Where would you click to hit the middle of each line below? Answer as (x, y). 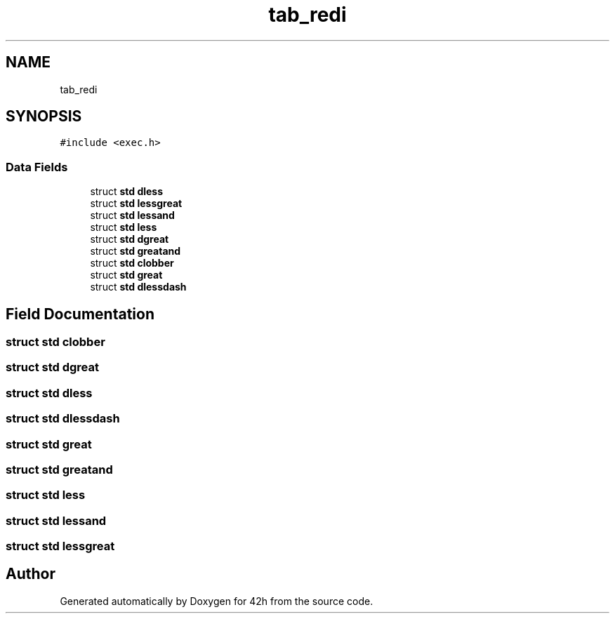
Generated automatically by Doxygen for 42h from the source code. (217, 601)
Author (31, 574)
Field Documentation (80, 314)
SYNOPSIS (44, 117)
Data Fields (37, 167)
